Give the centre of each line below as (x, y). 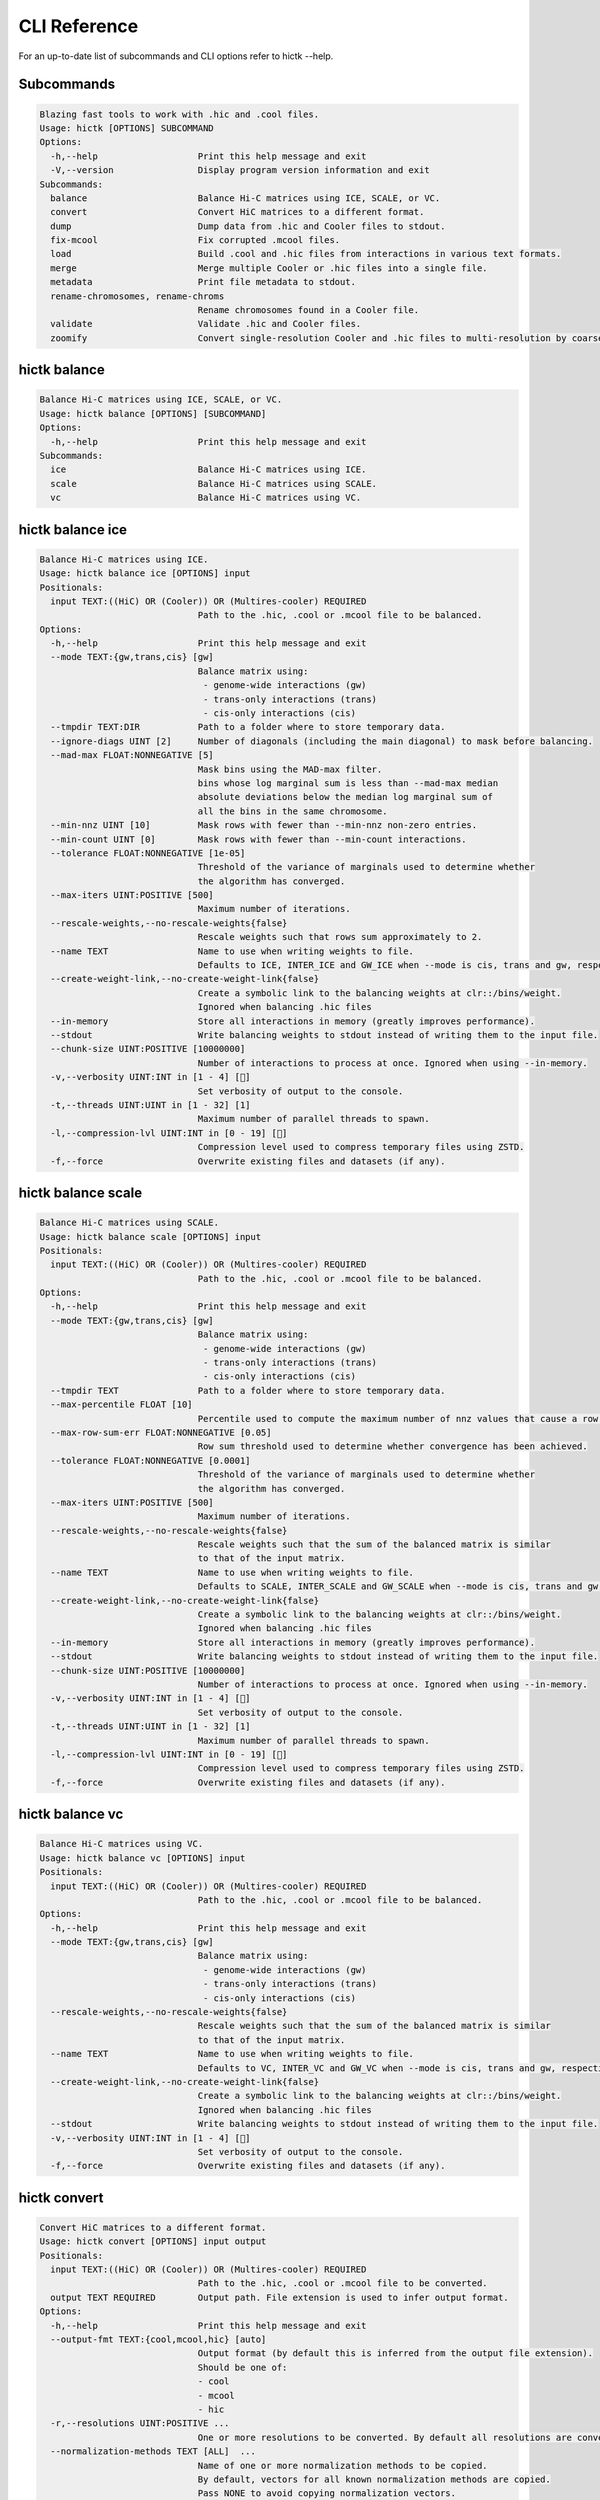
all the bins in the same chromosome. (292, 811)
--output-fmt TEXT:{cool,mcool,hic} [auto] (158, 2339)
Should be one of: (242, 2367)
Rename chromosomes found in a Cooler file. (308, 310)
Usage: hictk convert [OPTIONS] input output (153, 2241)
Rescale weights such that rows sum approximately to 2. (340, 937)
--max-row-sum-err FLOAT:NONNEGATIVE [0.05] (161, 1432)
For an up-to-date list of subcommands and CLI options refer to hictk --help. (176, 56)
